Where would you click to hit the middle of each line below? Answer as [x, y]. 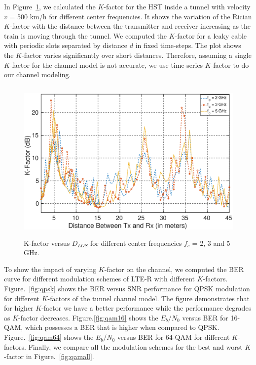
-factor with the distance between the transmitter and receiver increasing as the [130, 26]
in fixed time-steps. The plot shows [188, 45]
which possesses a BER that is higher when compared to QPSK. [122, 327]
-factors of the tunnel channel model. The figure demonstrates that [149, 298]
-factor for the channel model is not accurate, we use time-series [106, 65]
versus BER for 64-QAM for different [173, 337]
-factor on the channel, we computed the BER [174, 269]
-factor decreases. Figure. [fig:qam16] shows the [88, 317]
